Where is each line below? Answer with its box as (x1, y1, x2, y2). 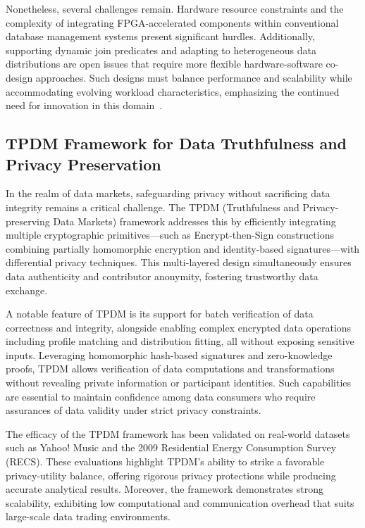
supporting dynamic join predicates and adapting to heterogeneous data (6, 42, 317, 57)
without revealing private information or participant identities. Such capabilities (6, 375, 352, 390)
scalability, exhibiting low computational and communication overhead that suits (6, 495, 354, 510)
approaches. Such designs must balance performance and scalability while (35, 70, 352, 84)
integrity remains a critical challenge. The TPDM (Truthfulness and (6, 199, 299, 214)
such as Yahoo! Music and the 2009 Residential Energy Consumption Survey (6, 440, 337, 455)
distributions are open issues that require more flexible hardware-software (6, 56, 323, 71)
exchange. (6, 282, 48, 297)
